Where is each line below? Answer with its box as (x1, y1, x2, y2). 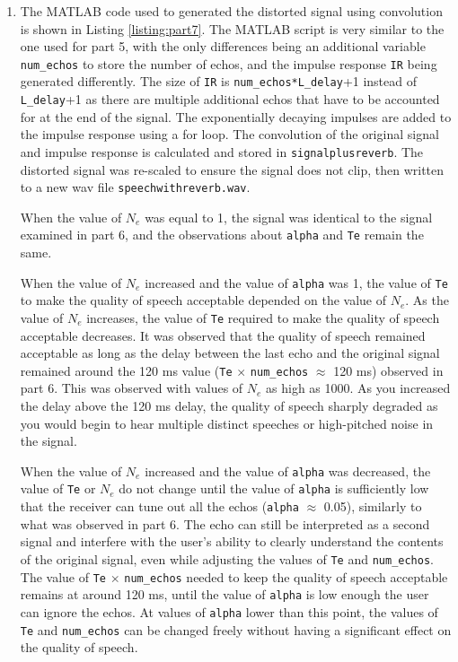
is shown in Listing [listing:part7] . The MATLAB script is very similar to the (20, 19, 445, 38)
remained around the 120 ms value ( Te (20, 361, 233, 379)
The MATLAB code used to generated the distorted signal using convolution (20, 2, 443, 20)
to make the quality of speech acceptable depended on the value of (20, 291, 387, 309)
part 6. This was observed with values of (20, 379, 243, 397)
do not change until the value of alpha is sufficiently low (119, 479, 429, 498)
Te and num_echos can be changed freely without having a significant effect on (20, 620, 452, 639)
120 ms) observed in (333, 361, 444, 379)
